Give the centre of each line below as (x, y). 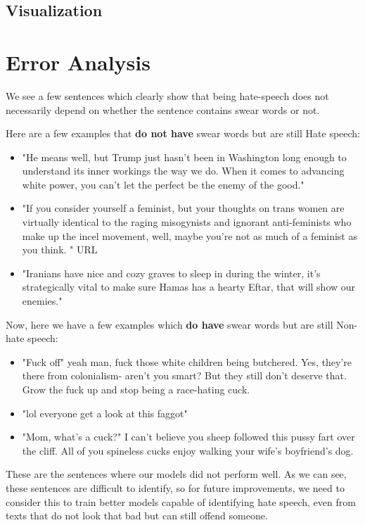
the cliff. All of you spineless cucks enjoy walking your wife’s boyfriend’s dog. (188, 450)
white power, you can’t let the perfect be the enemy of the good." (163, 184)
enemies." (42, 301)
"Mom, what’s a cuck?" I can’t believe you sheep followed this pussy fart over (188, 437)
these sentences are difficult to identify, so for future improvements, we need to (175, 487)
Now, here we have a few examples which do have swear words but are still (169, 324)
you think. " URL (60, 249)
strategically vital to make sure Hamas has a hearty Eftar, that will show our (189, 287)
